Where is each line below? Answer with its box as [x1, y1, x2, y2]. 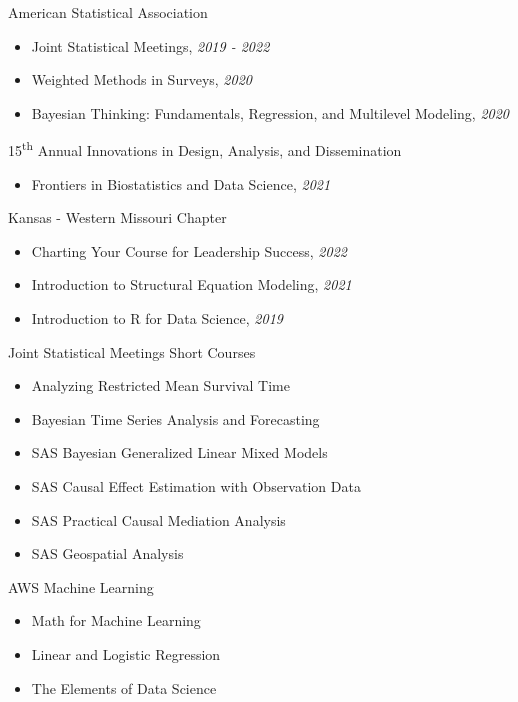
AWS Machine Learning [8, 576, 154, 597]
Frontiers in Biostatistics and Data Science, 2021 [31, 173, 331, 194]
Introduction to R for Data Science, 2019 [31, 308, 283, 328]
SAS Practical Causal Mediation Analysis [31, 509, 286, 530]
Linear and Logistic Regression [31, 643, 221, 664]
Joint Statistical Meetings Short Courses [8, 341, 256, 362]
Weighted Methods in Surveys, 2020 [31, 69, 252, 90]
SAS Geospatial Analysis [31, 543, 184, 564]
